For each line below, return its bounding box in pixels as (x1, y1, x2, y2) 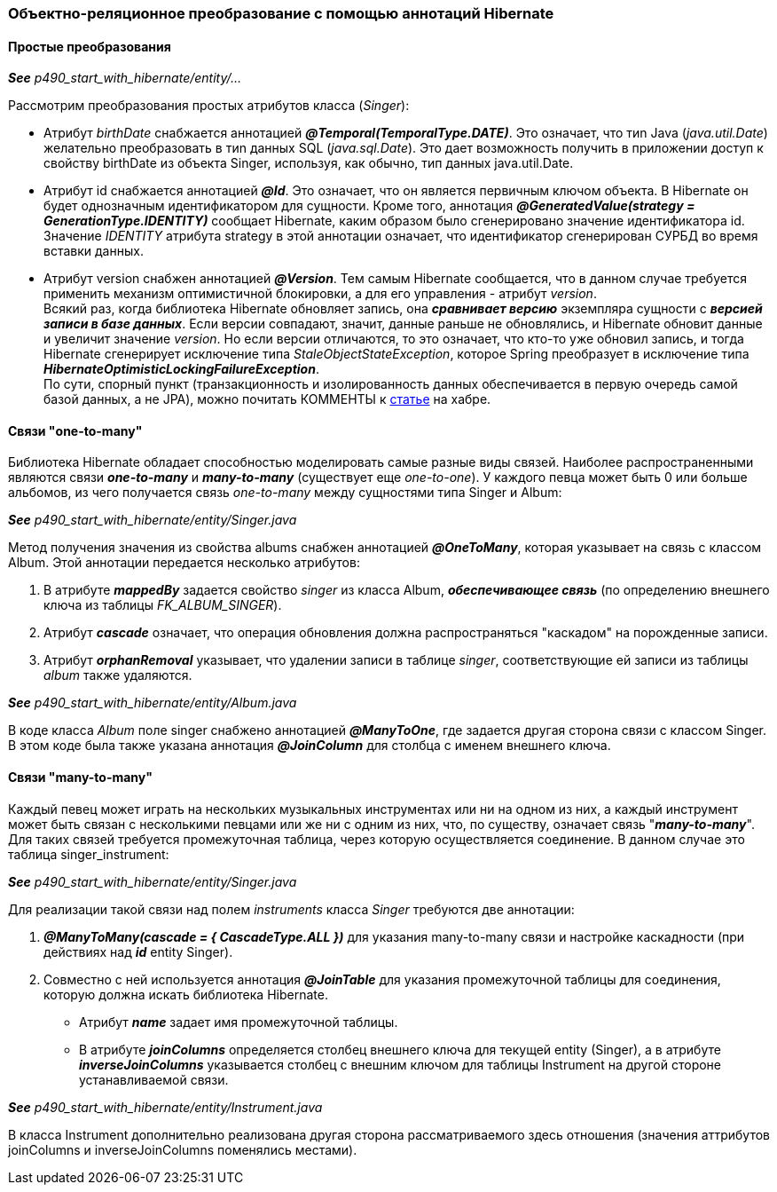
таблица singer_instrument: (8, 846, 169, 862)
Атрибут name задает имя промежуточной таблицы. (79, 1014, 398, 1030)
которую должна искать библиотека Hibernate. (43, 986, 328, 1002)
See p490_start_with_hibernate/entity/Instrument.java (8, 1099, 323, 1115)
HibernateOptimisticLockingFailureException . (43, 361, 319, 377)
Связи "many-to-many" (8, 770, 153, 785)
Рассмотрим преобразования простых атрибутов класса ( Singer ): (8, 98, 410, 114)
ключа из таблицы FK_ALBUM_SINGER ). (43, 597, 282, 613)
